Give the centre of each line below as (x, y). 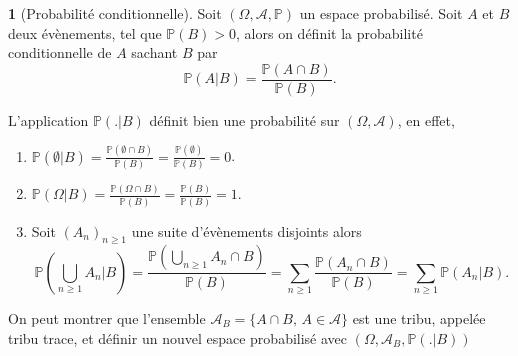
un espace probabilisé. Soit (381, 13)
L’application (48, 119)
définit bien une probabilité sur (244, 119)
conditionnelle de (60, 52)
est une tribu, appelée (419, 317)
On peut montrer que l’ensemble (107, 317)
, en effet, (426, 119)
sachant (154, 52)
